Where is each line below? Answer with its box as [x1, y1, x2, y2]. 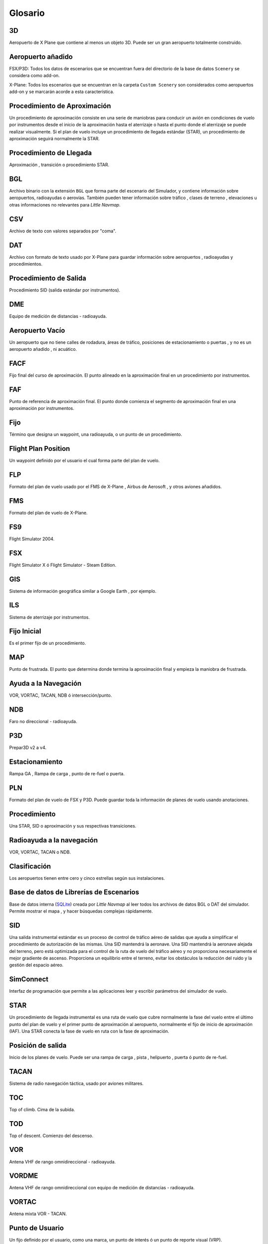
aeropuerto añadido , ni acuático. [9, 346, 77, 352]
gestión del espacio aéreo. [9, 962, 64, 968]
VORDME [9, 1172, 38, 1180]
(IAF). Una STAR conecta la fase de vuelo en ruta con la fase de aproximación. [9, 1028, 170, 1034]
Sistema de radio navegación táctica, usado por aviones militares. [9, 1080, 144, 1086]
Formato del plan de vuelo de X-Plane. [9, 510, 88, 516]
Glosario [9, 7, 45, 18]
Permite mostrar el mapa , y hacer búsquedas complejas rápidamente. [9, 908, 153, 914]
